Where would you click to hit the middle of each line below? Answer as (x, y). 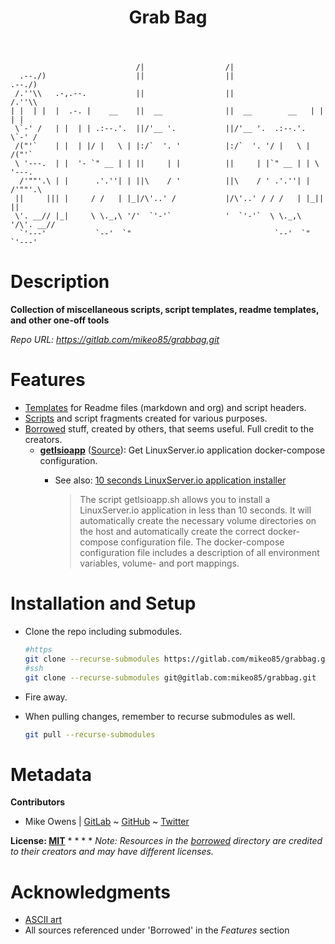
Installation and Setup (103, 603)
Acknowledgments (91, 892)
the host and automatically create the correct (172, 532)
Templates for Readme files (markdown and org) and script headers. (165, 408)
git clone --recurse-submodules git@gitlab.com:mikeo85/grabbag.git (170, 677)
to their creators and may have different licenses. (112, 852)
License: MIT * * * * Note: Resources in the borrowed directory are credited (166, 841)
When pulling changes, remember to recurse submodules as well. (160, 716)
